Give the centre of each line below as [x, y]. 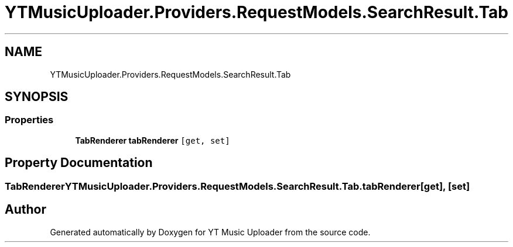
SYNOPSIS [37, 97]
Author [25, 210]
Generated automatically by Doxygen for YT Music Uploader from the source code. [210, 232]
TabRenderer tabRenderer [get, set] [153, 140]
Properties [29, 120]
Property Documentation [79, 163]
